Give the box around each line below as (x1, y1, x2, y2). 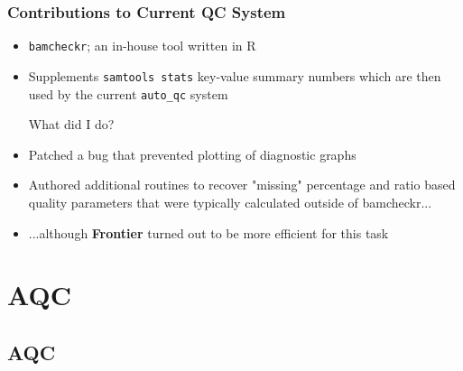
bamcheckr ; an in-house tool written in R (28, 36, 256, 55)
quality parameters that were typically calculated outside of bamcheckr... (28, 192, 432, 211)
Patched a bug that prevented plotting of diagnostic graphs (28, 144, 357, 163)
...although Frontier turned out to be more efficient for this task (28, 223, 389, 242)
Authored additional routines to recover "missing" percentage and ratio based (28, 175, 456, 194)
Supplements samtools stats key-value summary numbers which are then (28, 66, 441, 85)
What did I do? (28, 115, 115, 134)
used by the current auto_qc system (28, 84, 228, 103)
